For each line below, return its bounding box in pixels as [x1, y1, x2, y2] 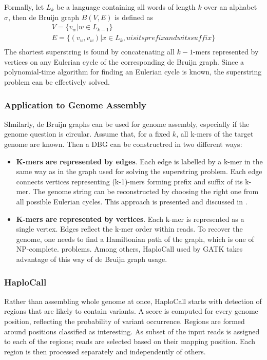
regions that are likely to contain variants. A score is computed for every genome [4, 306, 258, 316]
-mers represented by [193, 46, 259, 57]
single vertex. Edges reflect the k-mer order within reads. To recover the [16, 223, 243, 234]
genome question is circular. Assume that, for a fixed [4, 128, 170, 139]
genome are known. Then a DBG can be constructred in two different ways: [4, 139, 242, 149]
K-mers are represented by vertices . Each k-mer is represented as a [16, 213, 244, 224]
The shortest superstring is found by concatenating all [4, 46, 175, 57]
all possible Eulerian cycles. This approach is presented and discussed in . [16, 196, 247, 207]
